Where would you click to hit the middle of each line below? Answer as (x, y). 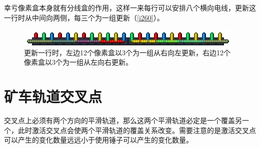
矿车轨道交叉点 (53, 96)
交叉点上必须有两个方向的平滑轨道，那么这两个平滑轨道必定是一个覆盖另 (123, 120)
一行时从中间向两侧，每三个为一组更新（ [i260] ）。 (84, 17)
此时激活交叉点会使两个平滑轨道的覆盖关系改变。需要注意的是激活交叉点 (137, 130)
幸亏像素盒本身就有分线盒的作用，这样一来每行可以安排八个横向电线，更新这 (130, 7)
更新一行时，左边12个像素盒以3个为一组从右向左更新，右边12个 (127, 52)
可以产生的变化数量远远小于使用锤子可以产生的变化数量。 (98, 140)
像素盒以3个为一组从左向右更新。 (78, 62)
